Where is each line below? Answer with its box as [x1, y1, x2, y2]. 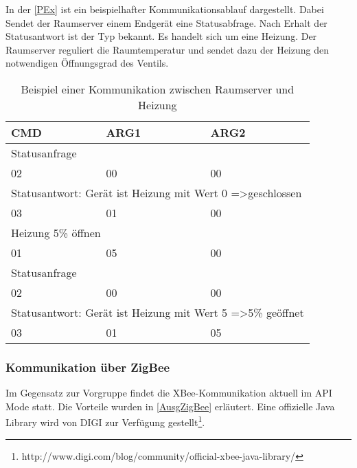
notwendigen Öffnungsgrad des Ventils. [5, 56, 169, 70]
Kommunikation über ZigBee [5, 358, 170, 375]
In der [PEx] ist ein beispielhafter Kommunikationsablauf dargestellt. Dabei [5, 2, 324, 16]
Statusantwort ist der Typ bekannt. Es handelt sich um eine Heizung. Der [5, 29, 317, 43]
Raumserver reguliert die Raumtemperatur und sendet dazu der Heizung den [5, 42, 329, 56]
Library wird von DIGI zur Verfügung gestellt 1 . [5, 413, 205, 430]
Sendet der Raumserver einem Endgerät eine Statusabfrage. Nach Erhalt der [5, 15, 327, 30]
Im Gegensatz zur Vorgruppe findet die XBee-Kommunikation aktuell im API [5, 386, 332, 400]
